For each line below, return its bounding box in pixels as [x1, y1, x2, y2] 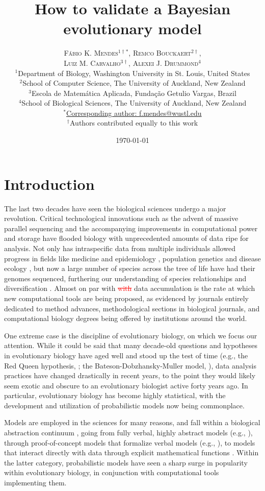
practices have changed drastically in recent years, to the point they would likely [4, 370, 256, 381]
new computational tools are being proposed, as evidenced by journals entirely [4, 292, 249, 303]
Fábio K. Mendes [64, 47, 118, 58]
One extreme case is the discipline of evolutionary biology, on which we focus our [4, 330, 257, 340]
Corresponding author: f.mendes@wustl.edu [66, 107, 202, 118]
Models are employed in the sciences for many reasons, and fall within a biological [4, 417, 260, 428]
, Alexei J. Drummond [128, 57, 199, 68]
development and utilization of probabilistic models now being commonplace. [4, 400, 245, 410]
